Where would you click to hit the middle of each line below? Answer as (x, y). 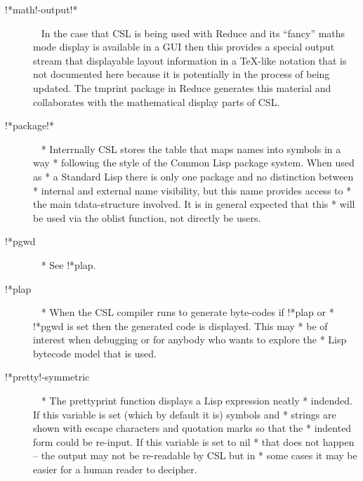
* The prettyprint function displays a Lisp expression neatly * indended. (197, 401)
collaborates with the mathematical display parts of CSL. (157, 101)
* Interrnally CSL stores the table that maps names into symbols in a (191, 149)
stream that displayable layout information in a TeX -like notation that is (190, 60)
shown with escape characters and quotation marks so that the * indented (192, 428)
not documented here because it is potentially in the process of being (181, 74)
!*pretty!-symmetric (47, 377)
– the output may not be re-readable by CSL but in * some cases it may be (195, 455)
